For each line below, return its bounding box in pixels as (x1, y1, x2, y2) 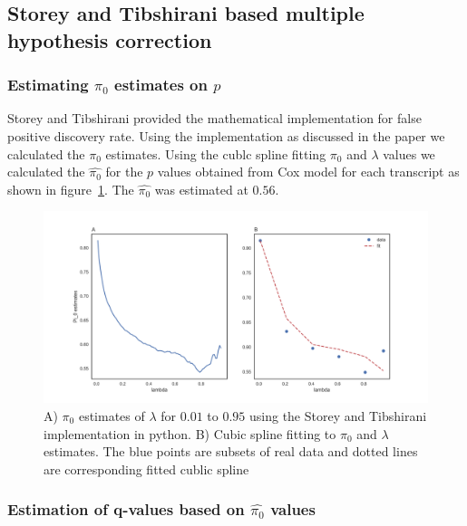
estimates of (78, 406, 145, 425)
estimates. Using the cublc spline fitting (105, 144, 326, 163)
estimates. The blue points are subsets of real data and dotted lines (44, 442, 418, 461)
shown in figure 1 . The (7, 179, 134, 198)
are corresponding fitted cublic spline (44, 459, 249, 478)
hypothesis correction (7, 25, 212, 53)
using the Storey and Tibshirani (249, 406, 427, 425)
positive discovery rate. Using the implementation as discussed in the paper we (7, 126, 445, 145)
